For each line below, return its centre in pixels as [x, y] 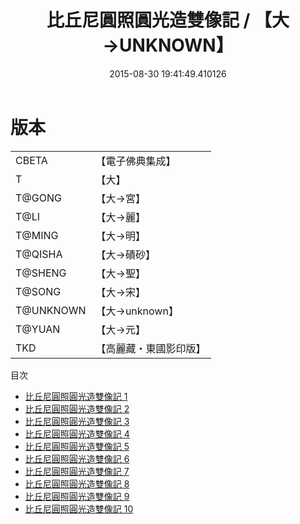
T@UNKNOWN [51, 310]
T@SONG [38, 291]
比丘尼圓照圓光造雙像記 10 [79, 508]
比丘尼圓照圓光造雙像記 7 [77, 471]
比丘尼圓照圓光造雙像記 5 [77, 446]
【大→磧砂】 [125, 254]
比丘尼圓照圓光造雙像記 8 [77, 483]
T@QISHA [39, 254]
